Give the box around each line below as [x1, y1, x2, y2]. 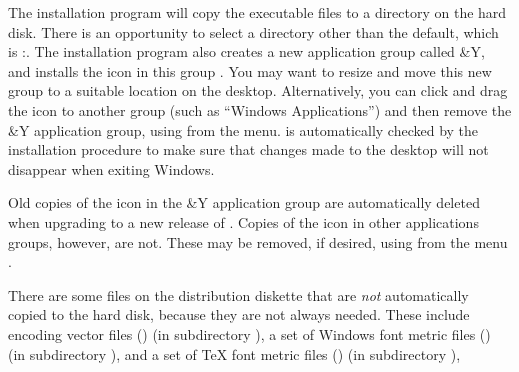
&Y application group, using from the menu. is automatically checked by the [8, 119, 479, 140]
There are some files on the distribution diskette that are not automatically [8, 284, 469, 305]
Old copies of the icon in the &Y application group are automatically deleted [8, 192, 480, 213]
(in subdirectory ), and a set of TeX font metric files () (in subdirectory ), [8, 343, 461, 364]
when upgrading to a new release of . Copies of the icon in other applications [8, 211, 479, 232]
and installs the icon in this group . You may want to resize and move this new [8, 60, 492, 81]
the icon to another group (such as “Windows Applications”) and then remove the [8, 99, 512, 120]
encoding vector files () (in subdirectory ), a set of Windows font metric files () [8, 323, 491, 344]
